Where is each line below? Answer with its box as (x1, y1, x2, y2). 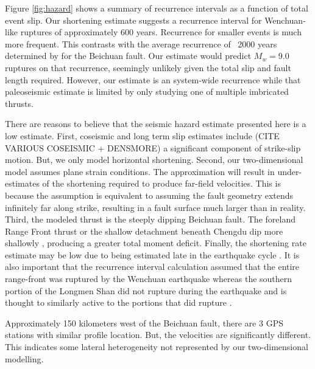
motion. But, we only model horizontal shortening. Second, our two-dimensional (5, 153, 303, 166)
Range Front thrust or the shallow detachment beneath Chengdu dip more (5, 224, 283, 237)
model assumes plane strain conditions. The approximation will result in (5, 165, 275, 178)
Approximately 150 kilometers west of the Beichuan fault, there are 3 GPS (5, 316, 283, 329)
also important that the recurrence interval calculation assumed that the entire (5, 260, 300, 273)
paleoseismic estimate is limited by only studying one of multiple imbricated (5, 85, 289, 98)
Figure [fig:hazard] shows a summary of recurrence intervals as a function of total (5, 2, 308, 14)
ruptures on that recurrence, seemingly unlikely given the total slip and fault (5, 61, 291, 74)
